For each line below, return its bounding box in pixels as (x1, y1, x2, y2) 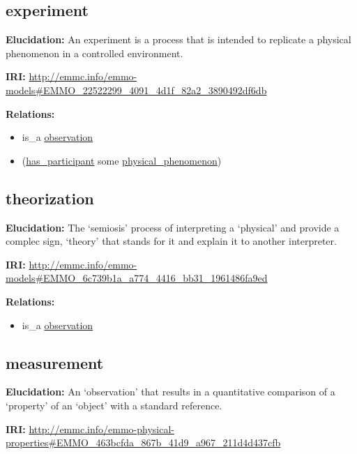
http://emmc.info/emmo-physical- (29, 421, 174, 436)
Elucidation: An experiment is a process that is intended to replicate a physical (6, 32, 351, 47)
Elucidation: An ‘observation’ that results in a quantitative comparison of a (6, 384, 335, 399)
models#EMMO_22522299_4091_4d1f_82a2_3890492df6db (6, 82, 267, 97)
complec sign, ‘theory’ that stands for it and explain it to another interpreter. (6, 234, 337, 248)
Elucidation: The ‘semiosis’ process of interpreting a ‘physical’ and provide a (6, 220, 340, 234)
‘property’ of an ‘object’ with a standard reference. (6, 398, 222, 412)
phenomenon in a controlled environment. (6, 45, 183, 60)
